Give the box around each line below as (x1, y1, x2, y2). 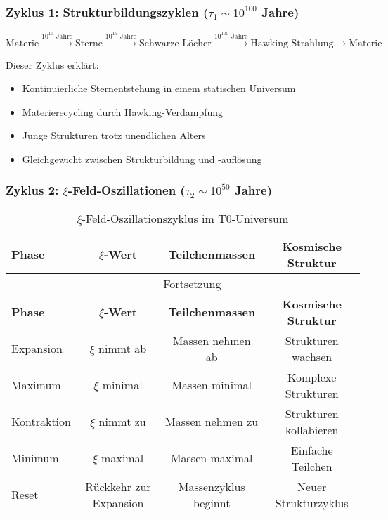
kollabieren (285, 421, 339, 438)
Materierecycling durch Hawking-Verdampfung (22, 104, 224, 119)
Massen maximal (170, 450, 253, 467)
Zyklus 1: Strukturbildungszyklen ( (6, 3, 209, 20)
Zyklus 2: (6, 181, 59, 199)
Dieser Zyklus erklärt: (6, 57, 99, 72)
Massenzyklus (178, 478, 245, 495)
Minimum (11, 450, 59, 467)
